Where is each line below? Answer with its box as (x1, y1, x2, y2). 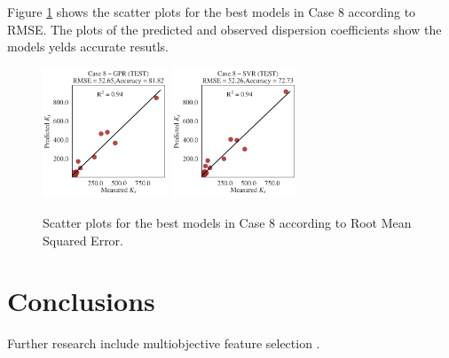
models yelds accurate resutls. (7, 37, 169, 56)
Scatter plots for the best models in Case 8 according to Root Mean (43, 213, 412, 231)
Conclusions (7, 283, 155, 319)
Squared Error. (43, 230, 123, 249)
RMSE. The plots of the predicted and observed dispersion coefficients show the (7, 19, 442, 38)
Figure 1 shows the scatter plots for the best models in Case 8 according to (7, 3, 416, 20)
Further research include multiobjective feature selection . (7, 334, 320, 353)
